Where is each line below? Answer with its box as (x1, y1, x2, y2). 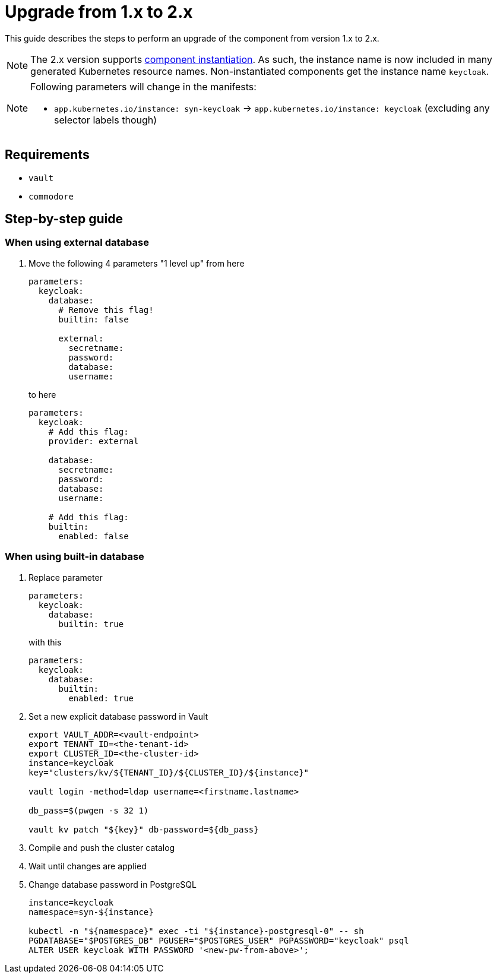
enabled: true (68, 693, 134, 703)
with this (29, 637, 62, 647)
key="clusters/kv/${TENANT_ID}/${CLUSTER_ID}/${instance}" (29, 767, 309, 777)
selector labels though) (54, 113, 157, 126)
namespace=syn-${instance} (29, 907, 154, 917)
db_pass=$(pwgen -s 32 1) (29, 805, 149, 815)
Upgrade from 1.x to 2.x (5, 2, 193, 22)
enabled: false (58, 531, 129, 541)
